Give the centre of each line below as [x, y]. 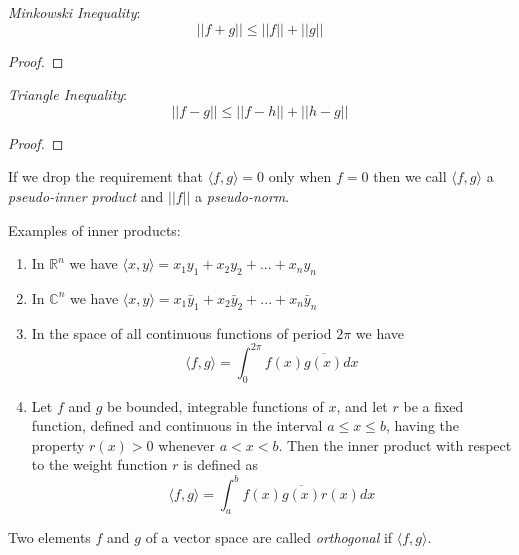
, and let [362, 405]
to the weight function [99, 464]
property [58, 444]
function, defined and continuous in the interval [177, 425]
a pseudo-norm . [242, 195]
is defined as [221, 464]
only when [300, 176]
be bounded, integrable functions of [215, 405]
